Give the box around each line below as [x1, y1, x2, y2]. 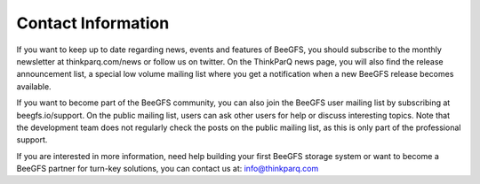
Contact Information [16, 13, 170, 33]
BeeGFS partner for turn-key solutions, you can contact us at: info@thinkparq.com [16, 164, 319, 174]
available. [16, 80, 52, 92]
